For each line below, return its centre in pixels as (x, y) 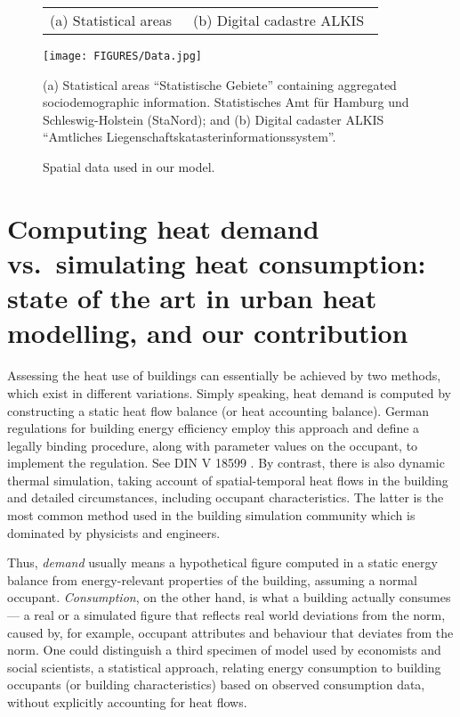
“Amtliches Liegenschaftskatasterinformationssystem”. (190, 137)
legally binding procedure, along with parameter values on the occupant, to (213, 445)
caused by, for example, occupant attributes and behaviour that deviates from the (230, 632)
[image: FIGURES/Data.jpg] (122, 56)
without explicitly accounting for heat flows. (127, 702)
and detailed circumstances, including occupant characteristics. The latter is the (226, 497)
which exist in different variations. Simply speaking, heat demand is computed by (229, 392)
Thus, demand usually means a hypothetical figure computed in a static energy (222, 562)
